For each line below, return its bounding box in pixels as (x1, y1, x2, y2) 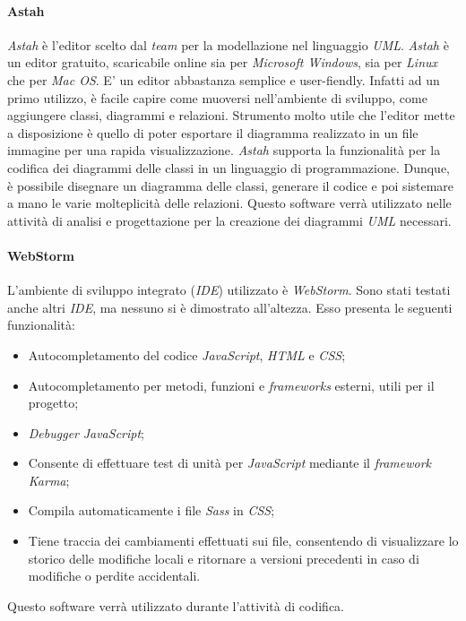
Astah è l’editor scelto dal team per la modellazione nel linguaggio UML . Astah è (7, 35, 449, 54)
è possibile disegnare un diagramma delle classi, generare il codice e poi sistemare (7, 176, 454, 194)
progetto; (28, 393, 79, 412)
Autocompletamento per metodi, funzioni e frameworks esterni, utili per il (28, 375, 435, 394)
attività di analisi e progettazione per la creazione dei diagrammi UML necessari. (7, 211, 452, 229)
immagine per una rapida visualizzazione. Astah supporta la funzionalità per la (7, 141, 441, 160)
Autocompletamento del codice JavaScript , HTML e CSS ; (28, 345, 346, 364)
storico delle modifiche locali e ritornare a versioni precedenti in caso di (28, 548, 419, 567)
